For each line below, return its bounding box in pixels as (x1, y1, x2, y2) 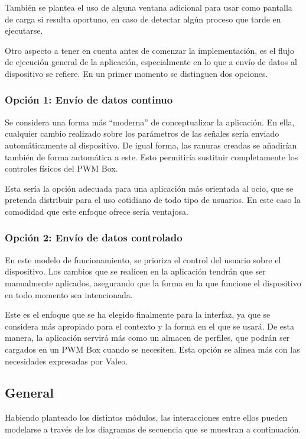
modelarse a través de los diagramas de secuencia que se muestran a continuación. (5, 422, 301, 435)
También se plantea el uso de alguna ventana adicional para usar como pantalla (5, 1, 292, 13)
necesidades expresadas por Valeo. (5, 354, 128, 367)
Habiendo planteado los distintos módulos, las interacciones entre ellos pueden (5, 411, 288, 424)
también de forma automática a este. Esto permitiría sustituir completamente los (5, 150, 298, 163)
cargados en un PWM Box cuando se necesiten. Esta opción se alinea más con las (5, 343, 300, 355)
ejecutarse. (5, 24, 43, 37)
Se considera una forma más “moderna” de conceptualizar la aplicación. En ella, (5, 115, 295, 128)
